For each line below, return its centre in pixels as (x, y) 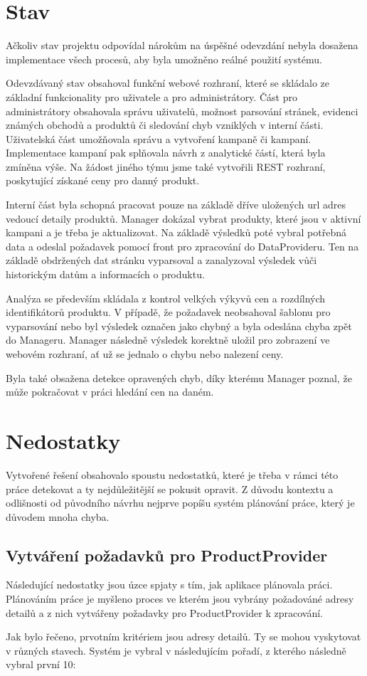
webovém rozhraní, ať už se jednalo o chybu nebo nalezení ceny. (145, 354)
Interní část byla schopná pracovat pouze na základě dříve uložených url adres (176, 205)
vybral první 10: (41, 664)
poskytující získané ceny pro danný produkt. (103, 180)
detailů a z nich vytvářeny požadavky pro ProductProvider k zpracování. (164, 612)
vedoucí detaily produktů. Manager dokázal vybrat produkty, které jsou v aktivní (183, 218)
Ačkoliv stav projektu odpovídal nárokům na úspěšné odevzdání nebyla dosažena (182, 45)
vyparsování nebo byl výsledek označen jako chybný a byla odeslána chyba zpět (179, 326)
